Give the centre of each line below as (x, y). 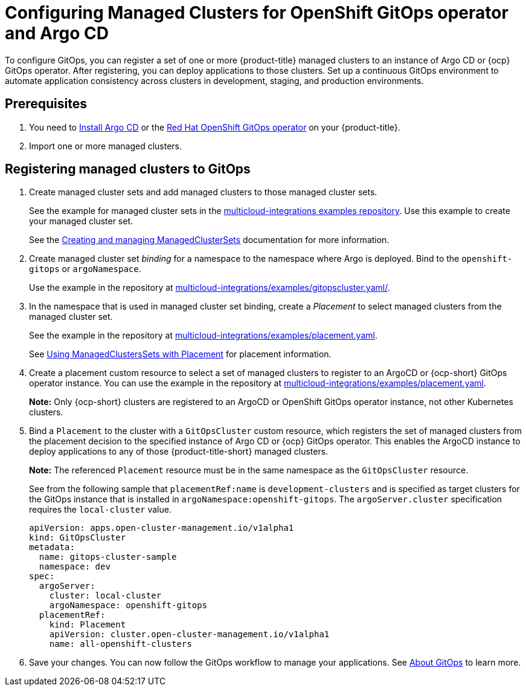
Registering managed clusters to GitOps (128, 169)
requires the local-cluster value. (100, 510)
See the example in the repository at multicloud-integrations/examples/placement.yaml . (203, 336)
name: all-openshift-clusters (120, 644)
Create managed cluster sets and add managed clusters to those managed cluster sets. (203, 192)
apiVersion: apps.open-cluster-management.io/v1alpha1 (162, 528)
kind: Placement (88, 625)
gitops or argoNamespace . (85, 269)
